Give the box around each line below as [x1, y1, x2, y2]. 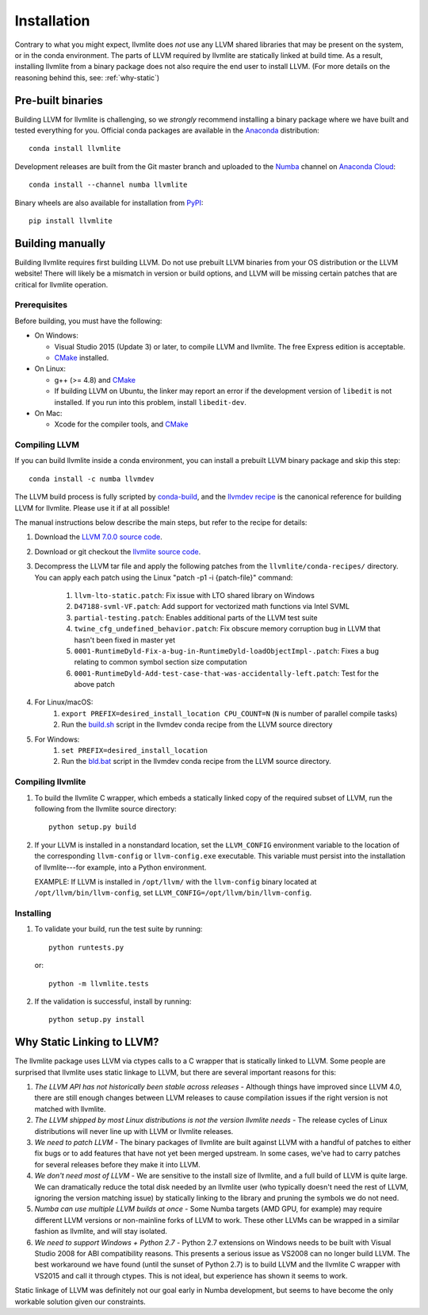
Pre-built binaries [14, 94, 103, 107]
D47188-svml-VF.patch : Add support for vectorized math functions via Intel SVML [74, 602, 350, 611]
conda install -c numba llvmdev [29, 474, 155, 484]
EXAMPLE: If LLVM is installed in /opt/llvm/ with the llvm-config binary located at [34, 877, 317, 886]
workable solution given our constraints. [14, 1297, 146, 1306]
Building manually [14, 237, 106, 250]
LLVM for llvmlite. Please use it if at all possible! [14, 503, 170, 512]
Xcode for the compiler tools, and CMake [54, 419, 189, 429]
